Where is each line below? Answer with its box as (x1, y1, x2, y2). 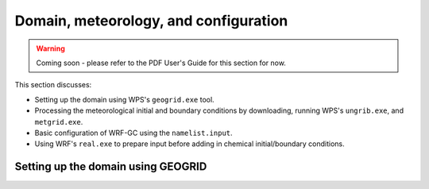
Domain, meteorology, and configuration (14, 12, 288, 29)
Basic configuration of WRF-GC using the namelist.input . (34, 128, 234, 137)
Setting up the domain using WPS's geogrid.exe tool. (34, 94, 214, 104)
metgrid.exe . (34, 117, 83, 126)
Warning (36, 44, 65, 53)
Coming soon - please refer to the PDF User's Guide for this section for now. (36, 58, 286, 67)
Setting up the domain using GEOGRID (14, 160, 207, 174)
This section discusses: (14, 80, 92, 90)
